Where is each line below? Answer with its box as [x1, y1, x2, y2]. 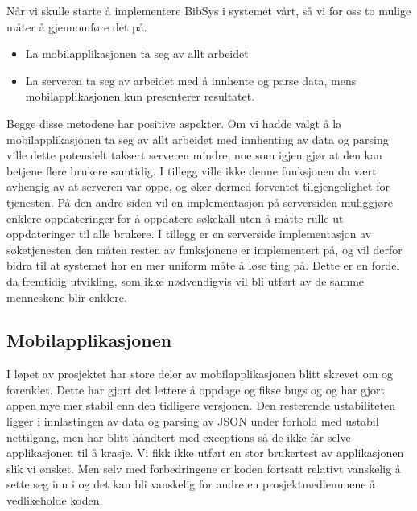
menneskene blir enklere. [6, 288, 127, 305]
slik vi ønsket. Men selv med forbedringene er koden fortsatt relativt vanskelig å [6, 459, 401, 476]
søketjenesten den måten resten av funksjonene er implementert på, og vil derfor [6, 241, 403, 258]
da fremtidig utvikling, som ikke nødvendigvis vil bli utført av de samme [6, 272, 365, 289]
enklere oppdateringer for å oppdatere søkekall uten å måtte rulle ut [6, 209, 344, 226]
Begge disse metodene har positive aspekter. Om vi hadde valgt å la [6, 114, 342, 131]
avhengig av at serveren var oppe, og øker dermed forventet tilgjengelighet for [6, 178, 390, 195]
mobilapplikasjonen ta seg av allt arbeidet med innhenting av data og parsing [6, 130, 389, 147]
